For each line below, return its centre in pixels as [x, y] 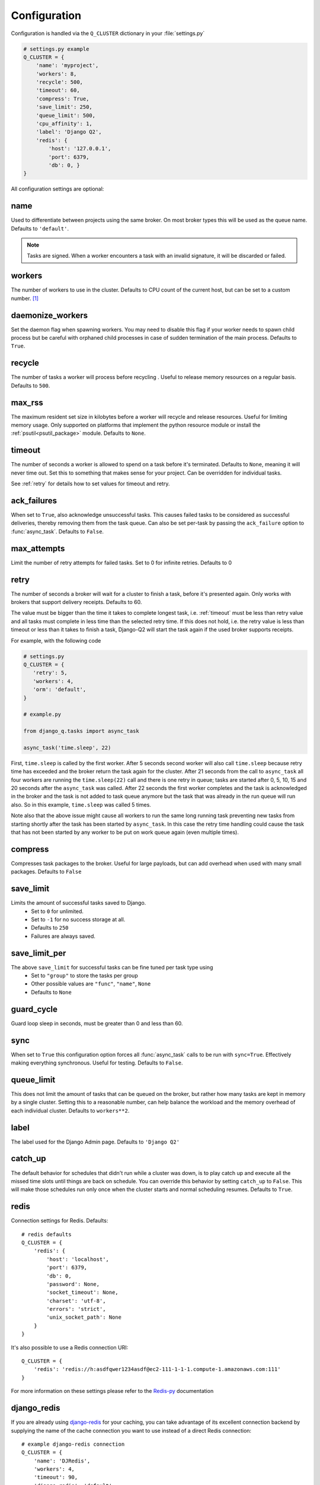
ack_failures [34, 500]
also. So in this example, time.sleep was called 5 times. [81, 804]
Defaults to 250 [50, 928]
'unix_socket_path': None [84, 1317]
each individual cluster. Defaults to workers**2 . [70, 1110]
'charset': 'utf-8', [76, 1301]
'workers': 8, [56, 74]
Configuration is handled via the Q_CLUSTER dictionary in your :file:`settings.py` [108, 33]
